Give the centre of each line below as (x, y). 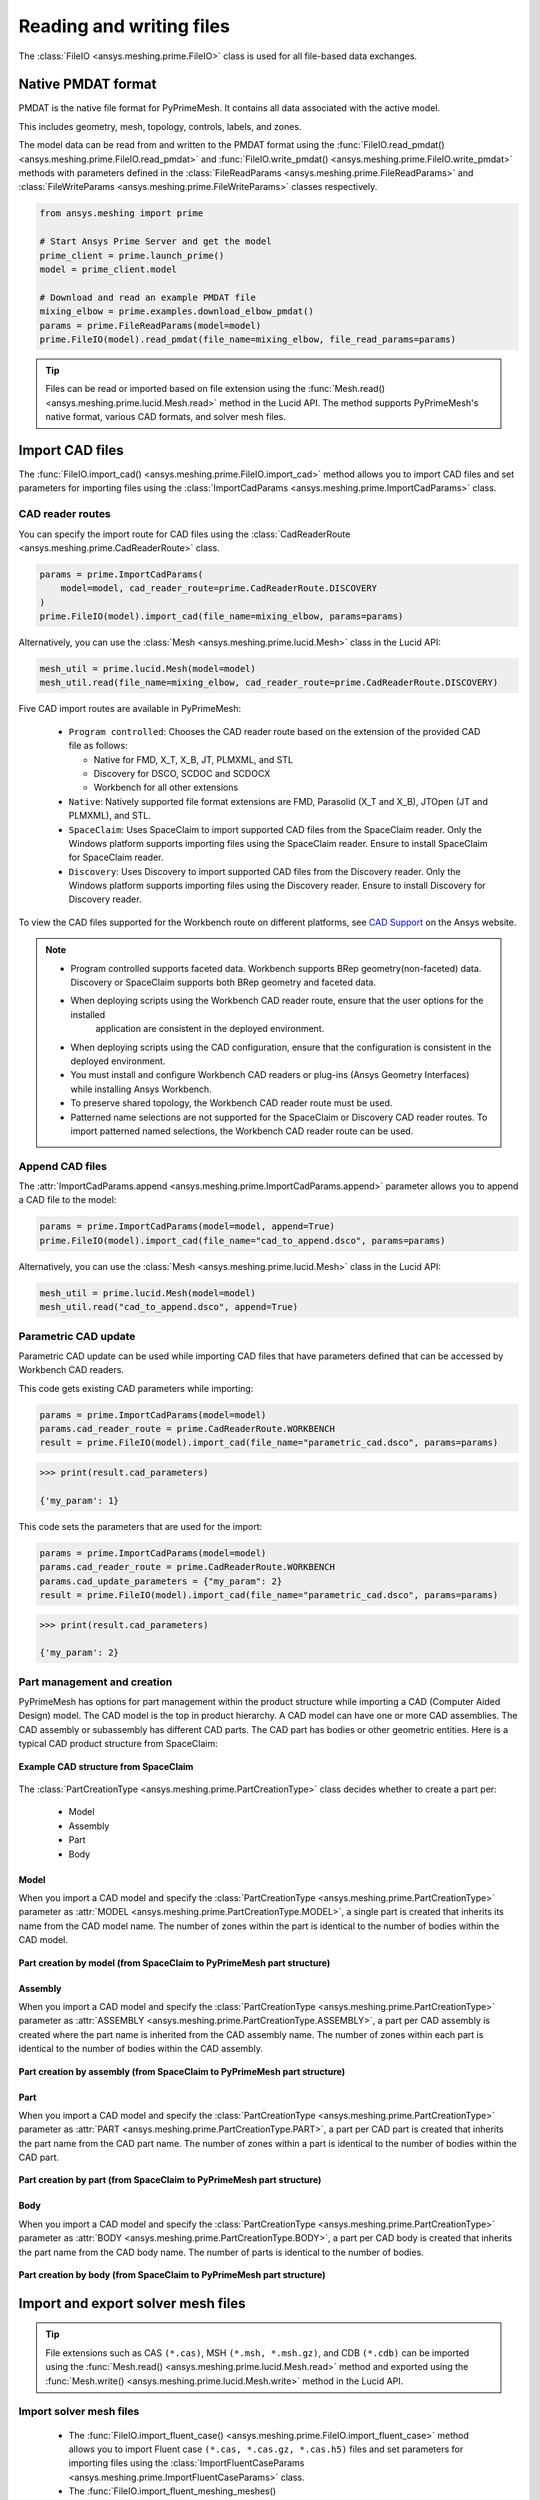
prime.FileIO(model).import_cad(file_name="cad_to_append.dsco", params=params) (242, 1240)
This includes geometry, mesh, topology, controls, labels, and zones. (160, 126)
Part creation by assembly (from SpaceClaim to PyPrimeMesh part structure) (182, 2071)
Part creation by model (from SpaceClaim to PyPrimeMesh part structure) (174, 1962)
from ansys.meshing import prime (121, 213)
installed (88, 1014)
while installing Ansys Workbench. (141, 1089)
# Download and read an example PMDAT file (148, 297)
